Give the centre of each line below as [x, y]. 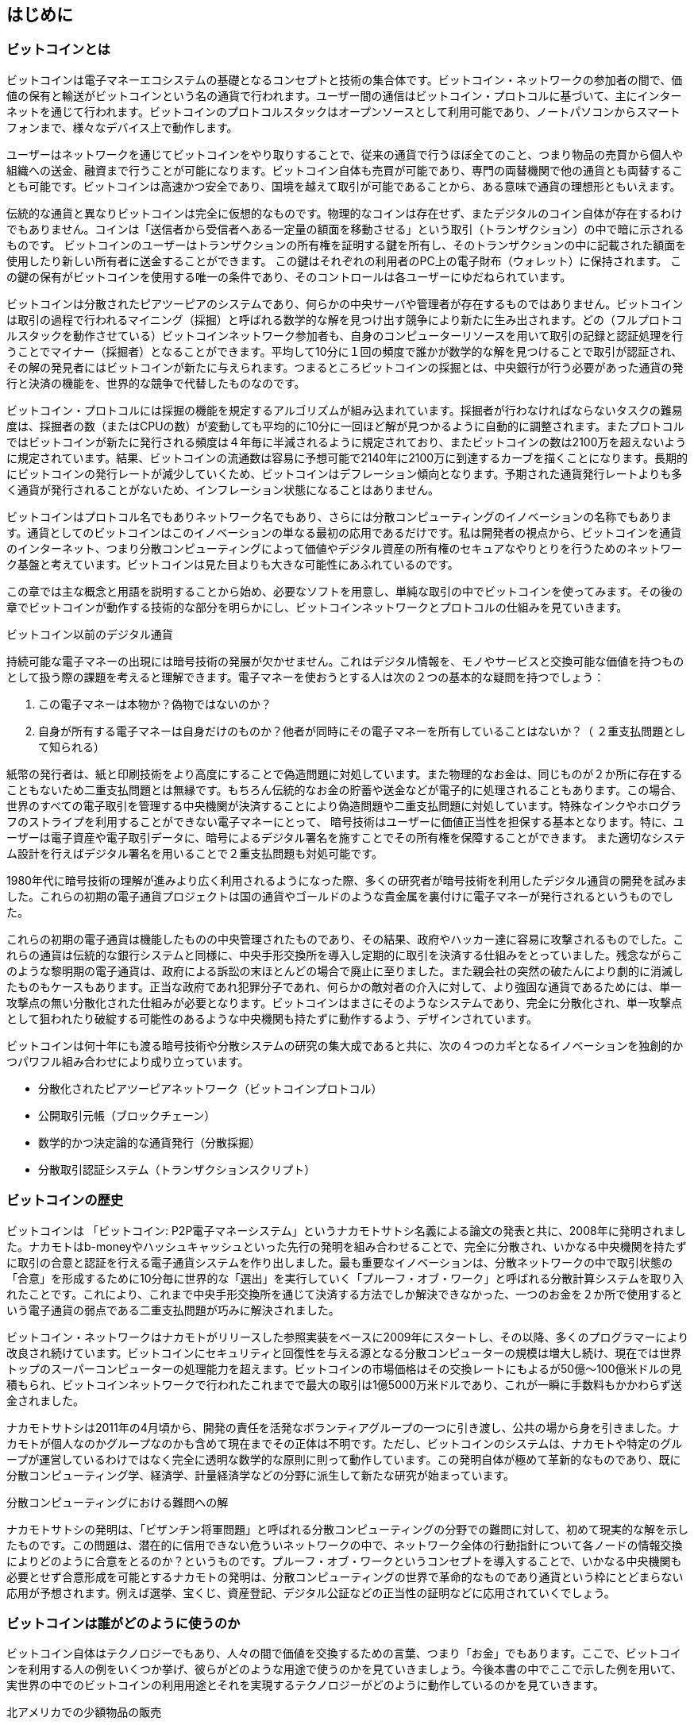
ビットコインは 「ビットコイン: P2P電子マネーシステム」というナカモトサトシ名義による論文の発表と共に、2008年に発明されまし [346, 1230]
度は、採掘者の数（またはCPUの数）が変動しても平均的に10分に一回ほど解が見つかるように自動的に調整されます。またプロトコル [345, 426]
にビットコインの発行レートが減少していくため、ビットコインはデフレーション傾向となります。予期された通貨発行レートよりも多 [345, 473]
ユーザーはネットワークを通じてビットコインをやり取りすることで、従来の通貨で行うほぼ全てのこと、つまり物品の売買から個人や [345, 154]
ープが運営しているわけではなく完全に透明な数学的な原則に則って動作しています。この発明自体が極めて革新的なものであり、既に [344, 1459]
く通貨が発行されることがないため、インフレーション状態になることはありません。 [223, 489]
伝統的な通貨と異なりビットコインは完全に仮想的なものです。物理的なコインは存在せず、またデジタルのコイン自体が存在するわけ [345, 213]
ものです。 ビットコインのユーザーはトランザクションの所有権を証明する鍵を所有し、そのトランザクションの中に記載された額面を [347, 245]
